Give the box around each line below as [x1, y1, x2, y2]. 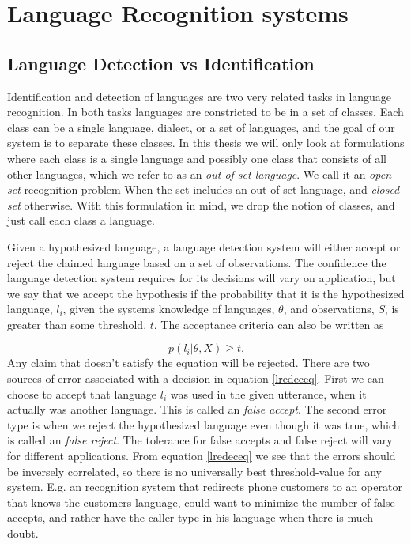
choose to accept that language [7, 385, 157, 402]
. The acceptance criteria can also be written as [153, 315, 384, 332]
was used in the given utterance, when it [170, 385, 367, 402]
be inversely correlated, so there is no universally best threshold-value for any [7, 463, 383, 479]
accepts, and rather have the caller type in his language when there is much [7, 509, 374, 526]
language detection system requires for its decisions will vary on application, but [7, 270, 396, 286]
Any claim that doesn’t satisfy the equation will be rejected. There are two [7, 354, 370, 371]
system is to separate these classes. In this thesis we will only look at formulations [7, 134, 405, 151]
